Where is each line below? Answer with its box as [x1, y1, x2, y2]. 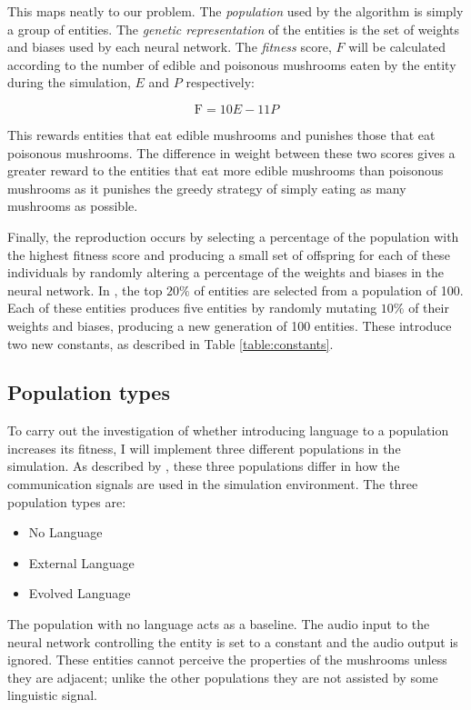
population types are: [7, 492, 126, 511]
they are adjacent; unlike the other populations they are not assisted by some [7, 667, 438, 686]
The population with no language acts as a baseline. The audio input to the [7, 615, 430, 634]
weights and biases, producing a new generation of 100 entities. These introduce [7, 315, 452, 335]
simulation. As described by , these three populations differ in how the [7, 456, 400, 475]
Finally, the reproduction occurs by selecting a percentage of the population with [7, 226, 459, 245]
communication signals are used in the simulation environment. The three [7, 475, 418, 494]
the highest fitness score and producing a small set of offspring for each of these [7, 245, 450, 264]
